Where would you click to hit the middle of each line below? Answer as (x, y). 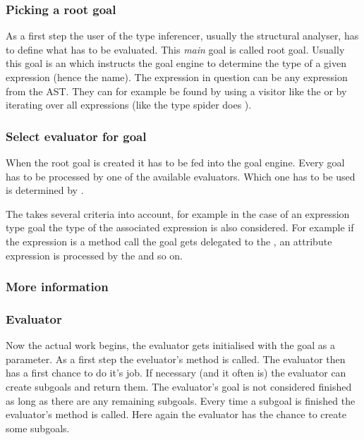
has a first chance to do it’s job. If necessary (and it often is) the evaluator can (176, 373)
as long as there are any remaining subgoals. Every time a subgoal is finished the (181, 400)
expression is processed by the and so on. (94, 255)
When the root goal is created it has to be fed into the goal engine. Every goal (175, 162)
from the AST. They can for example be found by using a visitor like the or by (176, 91)
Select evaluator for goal (76, 136)
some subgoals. (38, 428)
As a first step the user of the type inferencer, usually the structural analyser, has (182, 36)
